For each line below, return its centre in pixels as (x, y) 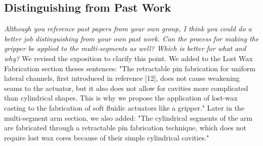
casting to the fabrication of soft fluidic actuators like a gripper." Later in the (124, 107)
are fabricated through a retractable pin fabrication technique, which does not (125, 128)
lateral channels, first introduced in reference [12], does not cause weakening (122, 78)
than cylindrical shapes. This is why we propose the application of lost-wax (121, 98)
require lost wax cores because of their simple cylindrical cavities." (107, 137)
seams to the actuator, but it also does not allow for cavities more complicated (126, 88)
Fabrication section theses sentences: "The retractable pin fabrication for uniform (130, 68)
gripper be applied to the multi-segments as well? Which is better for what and (125, 48)
